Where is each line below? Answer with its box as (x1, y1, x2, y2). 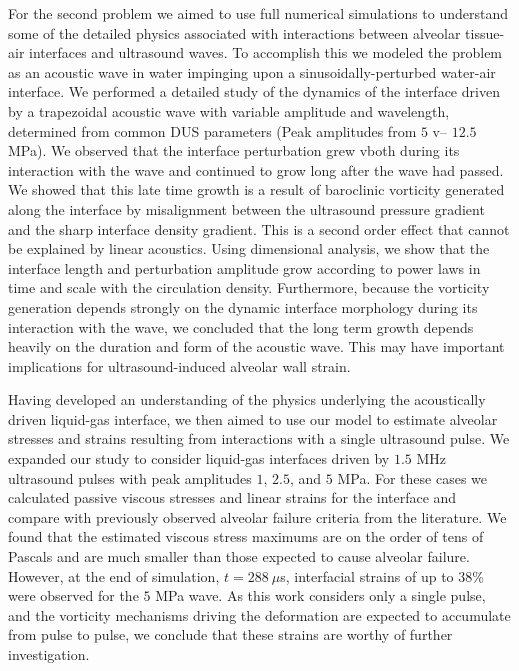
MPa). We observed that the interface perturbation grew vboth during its (8, 140, 460, 161)
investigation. (8, 644, 90, 664)
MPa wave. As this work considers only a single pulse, (155, 585, 486, 606)
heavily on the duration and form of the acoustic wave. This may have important (8, 336, 505, 357)
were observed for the (8, 585, 139, 606)
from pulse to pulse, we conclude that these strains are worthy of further (8, 624, 453, 645)
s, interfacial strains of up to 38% (280, 565, 484, 586)
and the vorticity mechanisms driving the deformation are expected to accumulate (8, 604, 511, 625)
